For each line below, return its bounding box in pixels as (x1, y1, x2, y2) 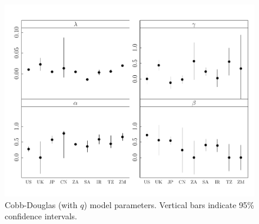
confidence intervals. (5, 210, 78, 222)
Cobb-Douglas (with (5, 198, 78, 210)
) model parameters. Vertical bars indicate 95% (84, 198, 254, 210)
